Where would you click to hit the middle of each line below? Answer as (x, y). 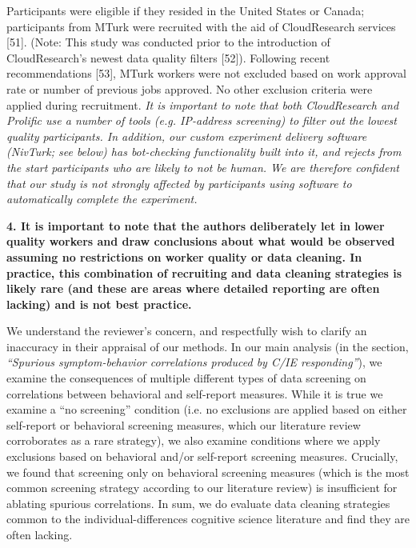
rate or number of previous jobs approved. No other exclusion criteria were (190, 88)
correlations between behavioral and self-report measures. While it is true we (195, 393)
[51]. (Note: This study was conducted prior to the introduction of (168, 42)
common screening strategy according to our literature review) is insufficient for (202, 488)
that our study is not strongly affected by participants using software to (179, 183)
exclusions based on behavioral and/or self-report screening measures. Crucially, (202, 456)
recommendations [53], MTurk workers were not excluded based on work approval (206, 73)
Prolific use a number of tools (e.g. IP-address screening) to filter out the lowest (202, 120)
